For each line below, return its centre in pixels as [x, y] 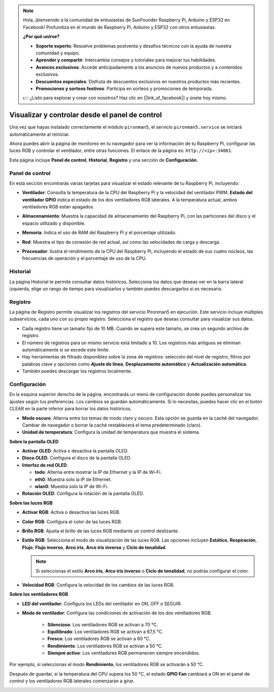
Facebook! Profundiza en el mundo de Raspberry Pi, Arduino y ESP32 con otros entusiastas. [119, 27]
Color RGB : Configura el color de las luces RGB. [72, 522]
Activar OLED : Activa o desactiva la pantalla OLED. [75, 451]
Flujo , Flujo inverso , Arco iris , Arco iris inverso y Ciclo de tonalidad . [94, 547]
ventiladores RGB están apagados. [58, 207]
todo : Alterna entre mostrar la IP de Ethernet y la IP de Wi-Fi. [98, 472]
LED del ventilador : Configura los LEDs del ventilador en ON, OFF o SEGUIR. [102, 604]
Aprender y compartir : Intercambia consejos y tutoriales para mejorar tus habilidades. [126, 60]
